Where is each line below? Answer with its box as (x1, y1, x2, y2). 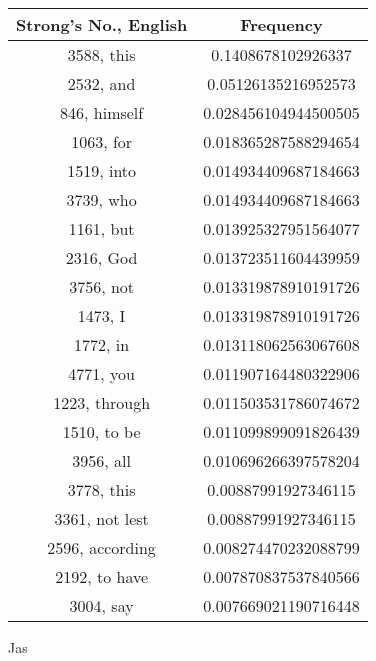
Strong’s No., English (16, 13, 188, 36)
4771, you (68, 362, 135, 385)
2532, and (67, 72, 136, 95)
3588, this (67, 43, 136, 66)
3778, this (67, 478, 136, 501)
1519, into (67, 159, 137, 182)
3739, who (66, 188, 137, 211)
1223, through (53, 391, 151, 414)
